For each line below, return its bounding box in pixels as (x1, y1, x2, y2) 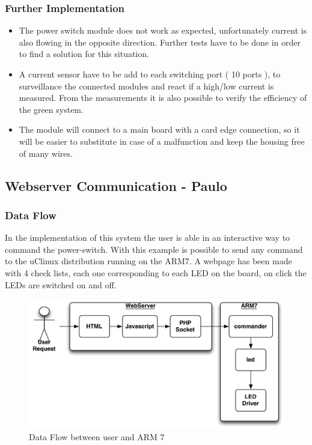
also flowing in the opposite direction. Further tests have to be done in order (19, 35, 301, 48)
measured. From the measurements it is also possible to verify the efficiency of (19, 91, 307, 104)
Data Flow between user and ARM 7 (29, 430, 165, 443)
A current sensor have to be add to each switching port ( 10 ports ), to (19, 68, 281, 80)
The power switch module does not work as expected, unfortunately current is (19, 24, 307, 37)
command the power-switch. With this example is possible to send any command (5, 243, 303, 255)
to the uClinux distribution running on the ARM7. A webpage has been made (5, 255, 292, 267)
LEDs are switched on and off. (5, 278, 117, 291)
